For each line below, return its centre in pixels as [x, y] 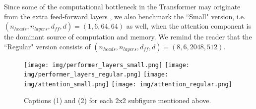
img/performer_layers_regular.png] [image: [96, 75]
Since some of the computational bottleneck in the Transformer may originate [122, 6]
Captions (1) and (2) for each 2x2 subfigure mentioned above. [118, 100]
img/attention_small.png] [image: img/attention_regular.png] [128, 85]
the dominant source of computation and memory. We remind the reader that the [128, 37]
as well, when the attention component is [189, 26]
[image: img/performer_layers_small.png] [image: [107, 65]
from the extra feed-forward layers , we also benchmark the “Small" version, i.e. [125, 16]
